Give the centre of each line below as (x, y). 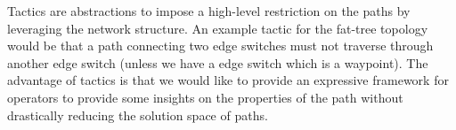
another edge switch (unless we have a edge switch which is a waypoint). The (218, 62)
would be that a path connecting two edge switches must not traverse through (220, 46)
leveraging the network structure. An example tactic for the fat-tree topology (218, 28)
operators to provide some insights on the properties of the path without (205, 97)
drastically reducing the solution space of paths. (138, 115)
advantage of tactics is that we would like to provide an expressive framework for (228, 80)
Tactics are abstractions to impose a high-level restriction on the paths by (209, 11)
